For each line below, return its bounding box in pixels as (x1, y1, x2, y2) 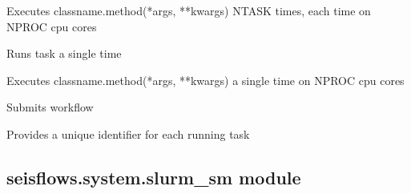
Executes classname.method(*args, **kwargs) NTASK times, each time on (6, 2, 371, 18)
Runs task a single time (6, 45, 122, 62)
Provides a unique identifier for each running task (6, 125, 250, 142)
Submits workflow (6, 99, 94, 115)
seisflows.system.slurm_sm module (6, 164, 301, 189)
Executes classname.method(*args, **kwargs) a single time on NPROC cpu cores (6, 71, 405, 88)
